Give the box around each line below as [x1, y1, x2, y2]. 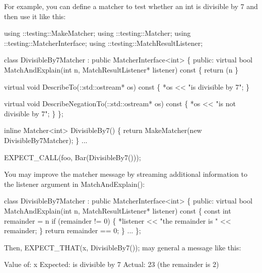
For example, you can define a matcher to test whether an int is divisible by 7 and [4, 1, 258, 11]
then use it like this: [4, 11, 66, 21]
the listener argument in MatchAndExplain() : [4, 178, 145, 189]
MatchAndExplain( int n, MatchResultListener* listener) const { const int [4, 205, 231, 216]
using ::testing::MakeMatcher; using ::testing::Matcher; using [4, 28, 191, 38]
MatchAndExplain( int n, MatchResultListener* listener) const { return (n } [4, 64, 239, 75]
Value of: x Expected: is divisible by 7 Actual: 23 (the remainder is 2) [4, 259, 219, 269]
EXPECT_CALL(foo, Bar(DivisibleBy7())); [4, 152, 141, 162]
